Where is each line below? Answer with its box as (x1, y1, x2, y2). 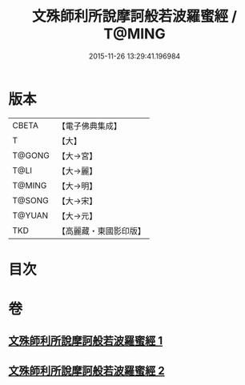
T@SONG (12, 195, 50, 206)
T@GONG (12, 150, 50, 161)
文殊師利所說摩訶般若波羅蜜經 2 (8, 363, 166, 377)
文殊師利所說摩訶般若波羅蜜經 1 (8, 334, 163, 348)
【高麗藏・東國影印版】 (57, 225, 146, 236)
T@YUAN (12, 210, 49, 221)
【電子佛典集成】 (57, 120, 122, 131)
